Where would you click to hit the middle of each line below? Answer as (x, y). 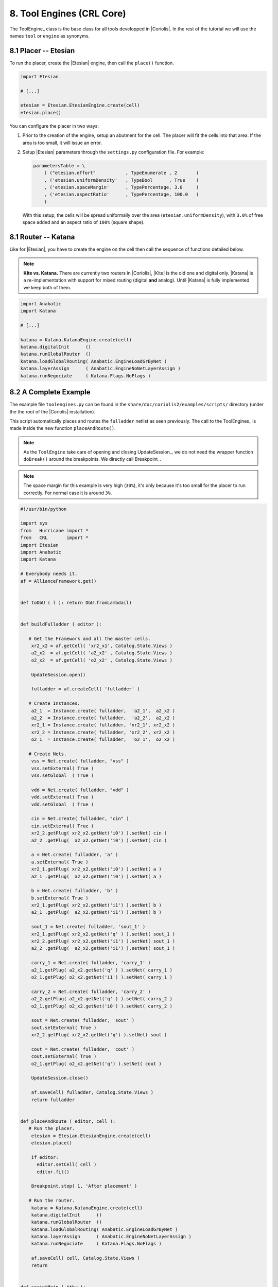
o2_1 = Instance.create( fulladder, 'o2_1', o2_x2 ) (103, 740)
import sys (34, 523)
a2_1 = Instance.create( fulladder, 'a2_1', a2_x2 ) (103, 711)
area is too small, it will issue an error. (62, 143)
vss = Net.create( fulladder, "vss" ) (80, 761)
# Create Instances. (55, 703)
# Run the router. (52, 1201)
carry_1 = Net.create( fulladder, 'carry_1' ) (91, 963)
